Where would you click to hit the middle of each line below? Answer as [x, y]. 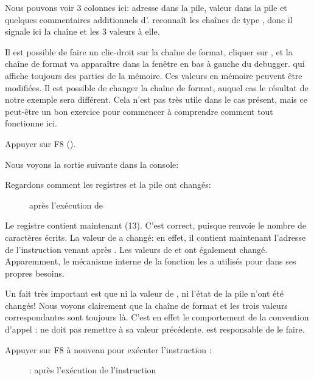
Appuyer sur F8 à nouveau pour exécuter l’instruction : [108, 349]
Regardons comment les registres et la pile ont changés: [108, 185]
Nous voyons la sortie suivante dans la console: [92, 164]
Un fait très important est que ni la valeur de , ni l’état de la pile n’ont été [144, 293]
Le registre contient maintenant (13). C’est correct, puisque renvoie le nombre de [155, 225]
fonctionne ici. [31, 123]
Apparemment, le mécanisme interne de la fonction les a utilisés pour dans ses [151, 261]
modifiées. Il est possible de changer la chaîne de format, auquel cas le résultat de [157, 87]
